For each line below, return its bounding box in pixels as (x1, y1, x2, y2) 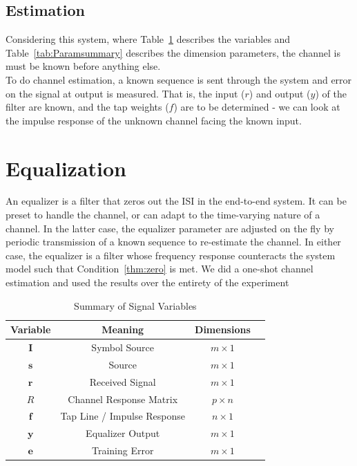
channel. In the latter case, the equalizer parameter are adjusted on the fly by (6, 221, 334, 235)
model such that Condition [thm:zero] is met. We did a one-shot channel (6, 261, 313, 276)
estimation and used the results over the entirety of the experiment (6, 275, 289, 290)
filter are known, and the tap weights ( (6, 100, 169, 114)
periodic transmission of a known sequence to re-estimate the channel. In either (6, 234, 341, 249)
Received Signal (89, 374, 156, 389)
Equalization (6, 153, 126, 182)
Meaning (102, 322, 144, 337)
